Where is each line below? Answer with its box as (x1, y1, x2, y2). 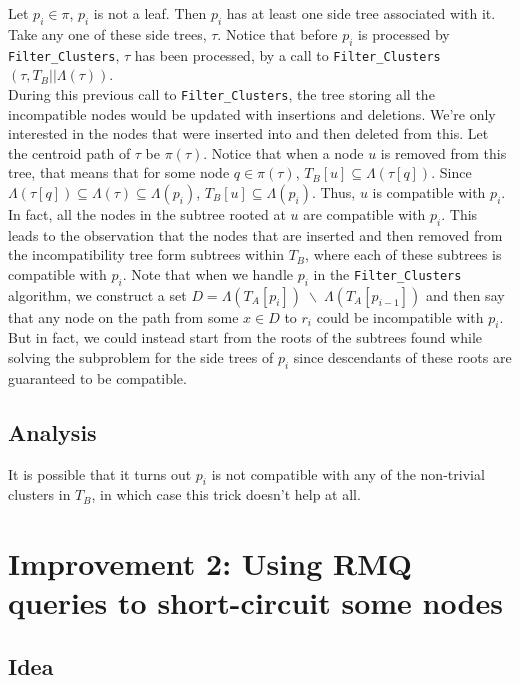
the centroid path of (8, 142, 131, 163)
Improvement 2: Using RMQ (8, 543, 412, 584)
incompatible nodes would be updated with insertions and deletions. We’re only (8, 103, 496, 124)
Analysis (8, 416, 97, 447)
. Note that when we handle (122, 263, 293, 284)
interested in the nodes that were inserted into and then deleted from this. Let (8, 123, 489, 144)
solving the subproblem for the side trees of (8, 347, 274, 368)
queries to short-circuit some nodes (8, 582, 503, 623)
